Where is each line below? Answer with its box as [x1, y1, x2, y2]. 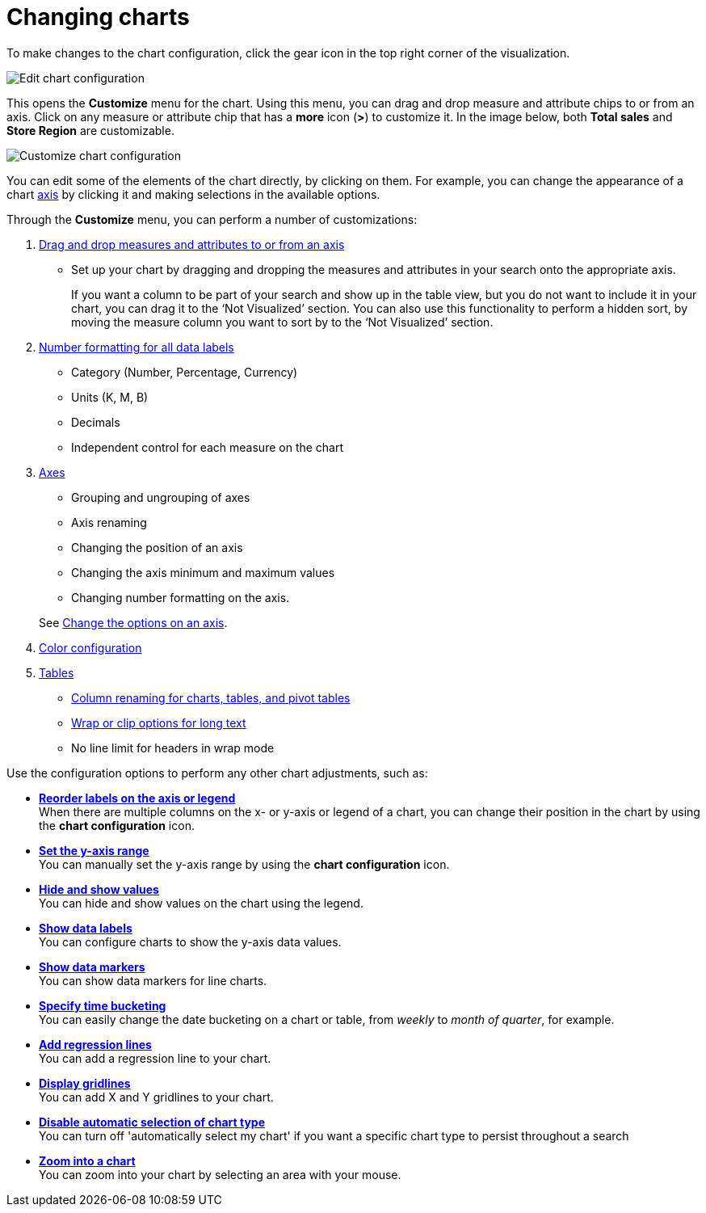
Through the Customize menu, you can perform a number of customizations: [6, 212, 418, 226]
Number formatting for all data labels [39, 339, 234, 354]
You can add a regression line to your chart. [39, 1051, 271, 1065]
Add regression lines [39, 1037, 152, 1051]
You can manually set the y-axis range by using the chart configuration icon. [39, 857, 450, 871]
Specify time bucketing [39, 998, 166, 1013]
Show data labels [39, 920, 132, 935]
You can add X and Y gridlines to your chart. [39, 1089, 274, 1104]
